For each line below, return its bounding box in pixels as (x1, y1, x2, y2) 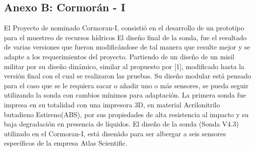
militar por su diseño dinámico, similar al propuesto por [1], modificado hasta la (4, 61, 245, 71)
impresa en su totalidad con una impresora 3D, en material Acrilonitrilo (4, 99, 220, 109)
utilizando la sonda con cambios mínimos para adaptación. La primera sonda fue (4, 90, 246, 100)
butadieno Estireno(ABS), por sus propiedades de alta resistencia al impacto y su (4, 109, 249, 119)
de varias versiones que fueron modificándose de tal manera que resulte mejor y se (4, 42, 250, 52)
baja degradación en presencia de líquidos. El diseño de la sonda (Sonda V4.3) (4, 119, 239, 129)
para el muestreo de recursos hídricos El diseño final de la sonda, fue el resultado (4, 32, 247, 42)
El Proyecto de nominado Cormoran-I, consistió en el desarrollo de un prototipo (4, 23, 244, 33)
